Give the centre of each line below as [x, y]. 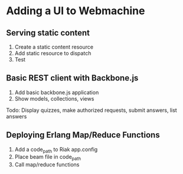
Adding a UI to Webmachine [76, 11]
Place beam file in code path [48, 158]
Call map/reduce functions [47, 165]
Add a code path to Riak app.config [56, 150]
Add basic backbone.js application [57, 92]
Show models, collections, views [54, 98]
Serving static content [48, 33]
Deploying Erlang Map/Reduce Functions [83, 135]
